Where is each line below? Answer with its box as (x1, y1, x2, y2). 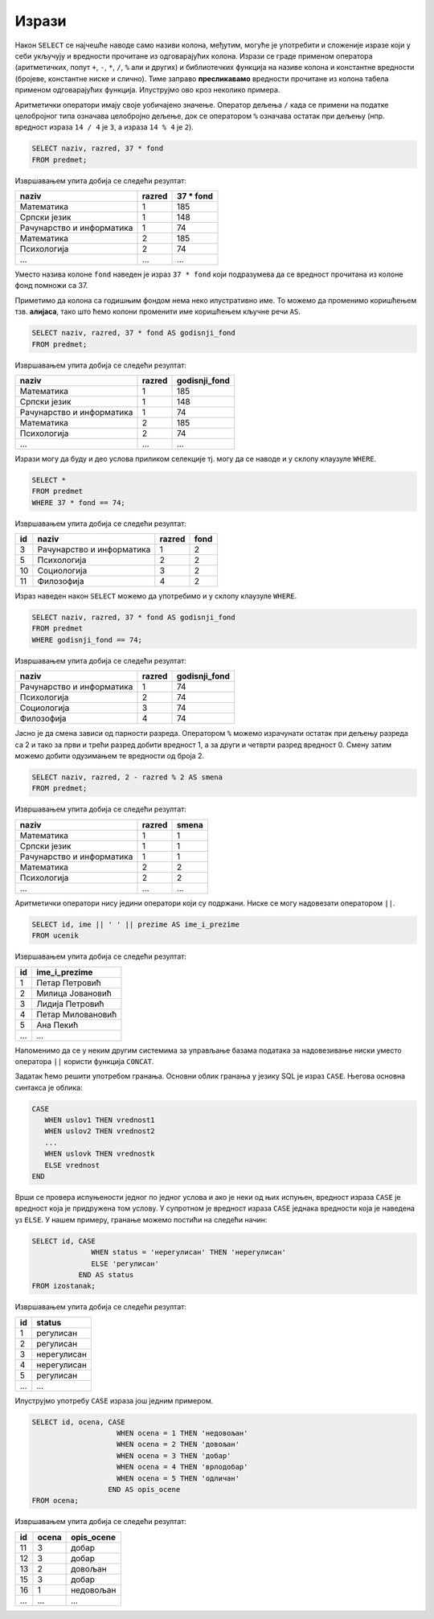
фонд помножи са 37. (14, 281, 88, 290)
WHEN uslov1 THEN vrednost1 (44, 1116, 156, 1125)
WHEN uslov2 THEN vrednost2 (44, 1127, 156, 1136)
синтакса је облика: (14, 1083, 84, 1092)
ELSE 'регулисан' (91, 1259, 160, 1268)
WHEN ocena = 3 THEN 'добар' (117, 1451, 231, 1460)
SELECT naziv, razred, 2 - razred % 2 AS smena (31, 773, 223, 782)
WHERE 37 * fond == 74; (31, 498, 126, 507)
